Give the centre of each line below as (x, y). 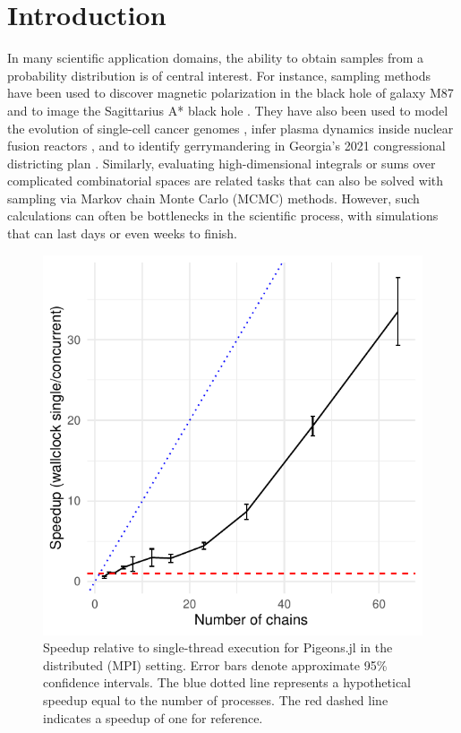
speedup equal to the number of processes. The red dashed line (216, 700)
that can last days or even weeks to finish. (122, 233)
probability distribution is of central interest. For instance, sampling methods (219, 75)
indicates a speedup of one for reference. (153, 717)
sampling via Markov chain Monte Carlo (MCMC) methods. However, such (213, 198)
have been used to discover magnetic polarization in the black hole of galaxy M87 (230, 93)
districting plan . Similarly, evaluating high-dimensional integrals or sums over (222, 163)
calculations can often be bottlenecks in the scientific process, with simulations (223, 216)
